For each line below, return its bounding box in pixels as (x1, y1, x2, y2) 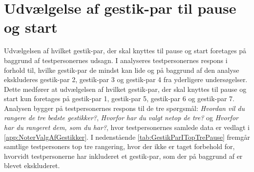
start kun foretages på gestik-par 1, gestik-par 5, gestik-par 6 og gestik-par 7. (4, 93, 235, 104)
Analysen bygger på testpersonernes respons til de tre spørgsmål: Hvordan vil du (4, 103, 245, 113)
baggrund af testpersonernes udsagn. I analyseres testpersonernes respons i (4, 55, 228, 65)
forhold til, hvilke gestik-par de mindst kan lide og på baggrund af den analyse (4, 64, 239, 75)
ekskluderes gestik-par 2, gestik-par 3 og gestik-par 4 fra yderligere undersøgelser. (4, 74, 248, 85)
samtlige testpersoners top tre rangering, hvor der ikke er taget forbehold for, (4, 141, 235, 151)
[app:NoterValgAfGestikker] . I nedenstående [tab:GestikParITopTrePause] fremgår (4, 131, 250, 142)
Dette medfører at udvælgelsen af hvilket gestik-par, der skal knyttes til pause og (4, 84, 247, 94)
